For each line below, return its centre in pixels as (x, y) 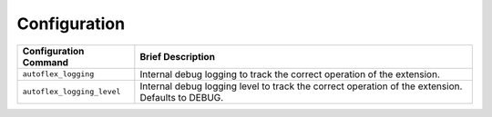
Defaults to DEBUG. (182, 97)
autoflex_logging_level (72, 92)
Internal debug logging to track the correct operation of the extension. (290, 74)
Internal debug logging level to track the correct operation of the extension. (301, 86)
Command (45, 62)
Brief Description (178, 56)
